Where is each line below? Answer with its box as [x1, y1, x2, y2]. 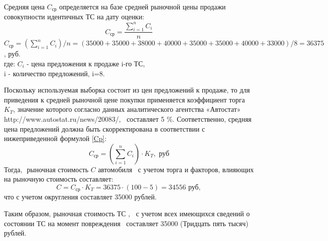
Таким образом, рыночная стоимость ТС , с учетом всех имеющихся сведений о [4, 208, 250, 218]
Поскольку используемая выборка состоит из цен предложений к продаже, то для [4, 85, 250, 95]
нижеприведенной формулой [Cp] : [4, 133, 107, 144]
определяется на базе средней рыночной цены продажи [59, 1, 226, 11]
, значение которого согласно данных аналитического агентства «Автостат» [13, 104, 241, 114]
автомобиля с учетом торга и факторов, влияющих [98, 164, 254, 174]
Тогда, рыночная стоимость [4, 164, 89, 174]
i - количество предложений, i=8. [4, 68, 105, 78]
